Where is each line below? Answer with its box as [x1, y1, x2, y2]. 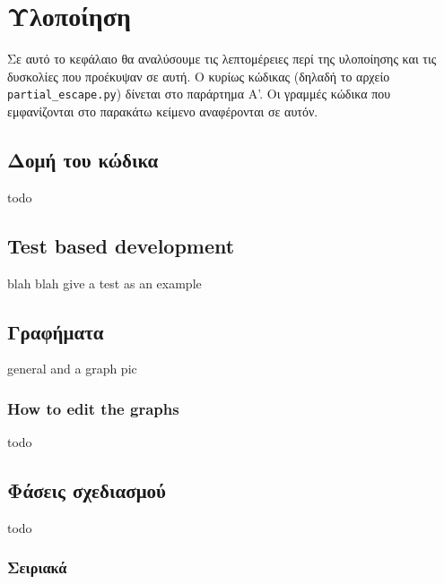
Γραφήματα [7, 317, 104, 345]
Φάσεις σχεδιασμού [7, 477, 166, 504]
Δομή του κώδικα [7, 145, 159, 173]
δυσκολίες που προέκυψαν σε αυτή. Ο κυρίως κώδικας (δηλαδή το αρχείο [7, 66, 390, 85]
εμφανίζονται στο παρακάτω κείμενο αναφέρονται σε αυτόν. [7, 101, 318, 120]
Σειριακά [7, 556, 67, 579]
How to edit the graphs [7, 397, 179, 419]
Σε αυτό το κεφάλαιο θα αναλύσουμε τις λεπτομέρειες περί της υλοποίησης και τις [7, 49, 437, 68]
